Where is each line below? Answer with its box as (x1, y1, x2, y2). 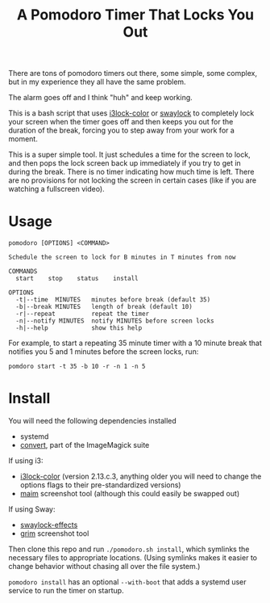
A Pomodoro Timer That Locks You (16, 6, 255, 24)
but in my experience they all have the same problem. (8, 77, 187, 86)
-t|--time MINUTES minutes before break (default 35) (15, 296, 211, 304)
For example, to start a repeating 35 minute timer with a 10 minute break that (8, 338, 262, 348)
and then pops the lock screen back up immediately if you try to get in (8, 158, 242, 168)
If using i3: (8, 456, 44, 466)
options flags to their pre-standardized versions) (19, 480, 181, 490)
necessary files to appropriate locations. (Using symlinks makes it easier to (8, 553, 258, 563)
